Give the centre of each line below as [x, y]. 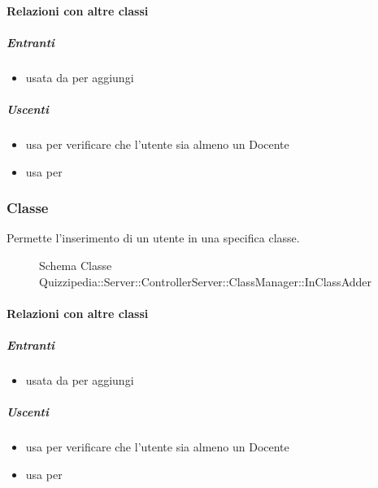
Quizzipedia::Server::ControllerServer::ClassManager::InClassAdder [206, 281]
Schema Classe [76, 265]
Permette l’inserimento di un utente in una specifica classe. [153, 238]
